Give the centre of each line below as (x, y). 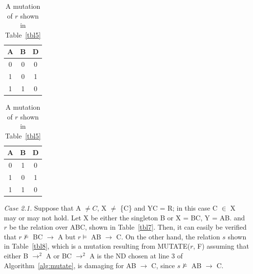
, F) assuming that (221, 246)
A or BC (59, 255)
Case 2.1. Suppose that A (42, 208)
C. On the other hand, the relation (168, 236)
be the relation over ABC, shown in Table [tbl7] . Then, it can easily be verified (128, 227)
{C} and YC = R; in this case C (169, 208)
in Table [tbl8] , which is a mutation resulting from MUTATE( (97, 246)
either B (16, 255)
